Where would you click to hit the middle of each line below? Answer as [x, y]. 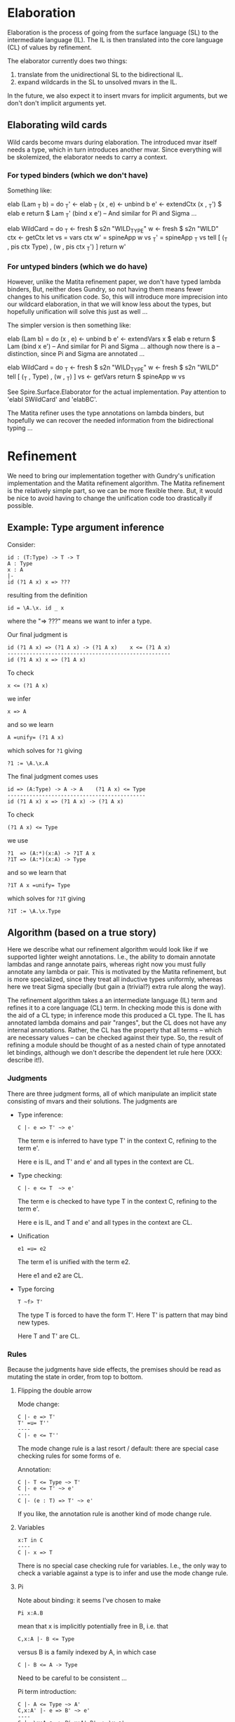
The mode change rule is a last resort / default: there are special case [118, 1449]
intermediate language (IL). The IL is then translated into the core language [115, 39]
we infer [19, 698]
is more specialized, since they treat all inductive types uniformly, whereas [115, 979]
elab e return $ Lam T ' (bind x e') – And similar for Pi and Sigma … [102, 214]
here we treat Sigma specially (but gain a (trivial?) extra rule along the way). [116, 987]
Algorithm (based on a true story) [82, 933]
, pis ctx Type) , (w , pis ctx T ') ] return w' [67, 248]
